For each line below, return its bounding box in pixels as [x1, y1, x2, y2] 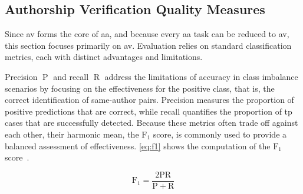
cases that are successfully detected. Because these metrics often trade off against [5, 116, 298, 129]
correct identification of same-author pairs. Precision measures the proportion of [5, 93, 294, 106]
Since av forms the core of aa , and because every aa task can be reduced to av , [5, 28, 289, 40]
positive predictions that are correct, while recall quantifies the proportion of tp [5, 105, 292, 117]
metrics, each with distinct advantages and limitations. [5, 51, 203, 63]
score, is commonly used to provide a [153, 128, 287, 140]
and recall [53, 70, 89, 82]
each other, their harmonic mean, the [5, 128, 139, 140]
